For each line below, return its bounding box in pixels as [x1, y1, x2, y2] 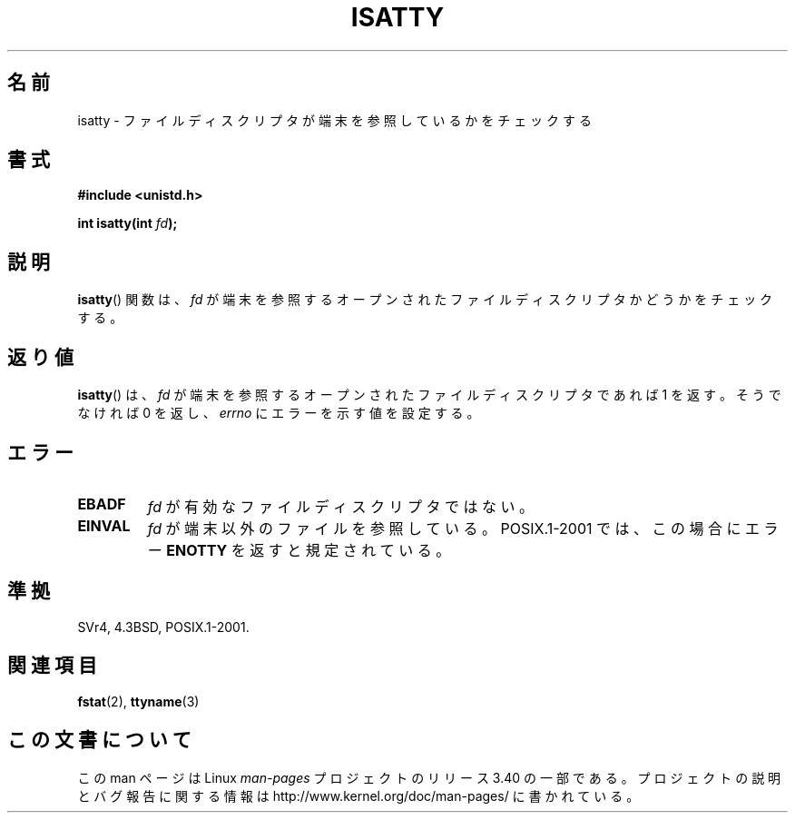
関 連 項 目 [7, 654, 97, 677]
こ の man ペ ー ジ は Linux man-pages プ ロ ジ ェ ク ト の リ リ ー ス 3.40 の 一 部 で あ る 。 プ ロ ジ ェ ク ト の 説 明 [77, 769, 781, 785]
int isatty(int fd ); [77, 215, 178, 232]
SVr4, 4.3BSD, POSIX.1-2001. [77, 618, 250, 635]
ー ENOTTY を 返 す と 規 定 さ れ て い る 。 [147, 540, 451, 559]
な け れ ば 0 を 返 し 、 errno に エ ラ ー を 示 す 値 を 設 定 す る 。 [77, 405, 480, 421]
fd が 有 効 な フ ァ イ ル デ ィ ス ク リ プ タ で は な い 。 [147, 497, 535, 516]
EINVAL [77, 516, 131, 535]
